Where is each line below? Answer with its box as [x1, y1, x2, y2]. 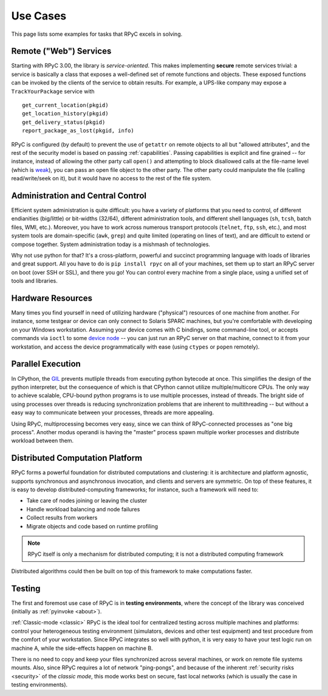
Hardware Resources [11, 293, 93, 303]
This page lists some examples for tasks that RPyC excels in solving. [11, 30, 182, 38]
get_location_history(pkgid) [22, 110, 109, 117]
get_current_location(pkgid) [22, 102, 109, 109]
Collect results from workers [26, 514, 98, 522]
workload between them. [11, 437, 74, 445]
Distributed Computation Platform [11, 453, 143, 463]
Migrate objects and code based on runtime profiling [26, 522, 158, 530]
